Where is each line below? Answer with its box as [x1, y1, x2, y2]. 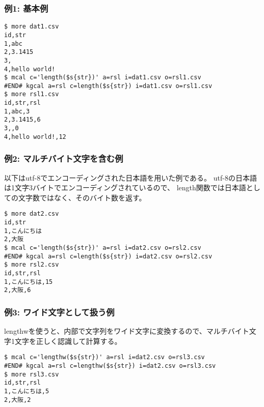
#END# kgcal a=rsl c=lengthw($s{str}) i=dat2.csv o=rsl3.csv [4, 362, 216, 370]
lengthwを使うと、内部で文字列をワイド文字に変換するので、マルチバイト [4, 326, 249, 336]
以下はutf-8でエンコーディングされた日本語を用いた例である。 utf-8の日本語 [4, 172, 257, 183]
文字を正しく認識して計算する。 [14, 335, 122, 346]
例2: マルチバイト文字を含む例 [4, 152, 123, 165]
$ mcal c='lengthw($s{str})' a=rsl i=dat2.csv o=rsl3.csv [4, 354, 205, 361]
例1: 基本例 [4, 2, 48, 14]
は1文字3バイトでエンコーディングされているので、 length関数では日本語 [4, 182, 246, 193]
